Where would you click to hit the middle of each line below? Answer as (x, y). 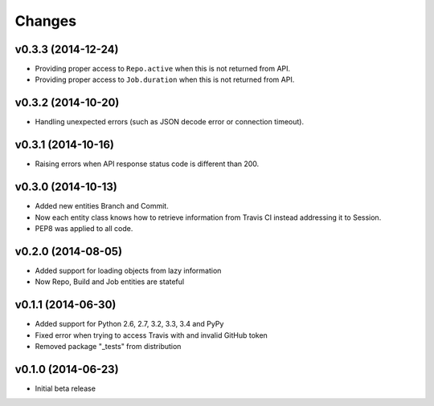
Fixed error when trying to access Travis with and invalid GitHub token (151, 335)
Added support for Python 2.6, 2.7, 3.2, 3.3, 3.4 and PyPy (129, 324)
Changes (45, 21)
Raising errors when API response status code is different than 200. (147, 164)
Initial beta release (66, 388)
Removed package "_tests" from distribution (108, 346)
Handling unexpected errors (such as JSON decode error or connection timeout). (170, 122)
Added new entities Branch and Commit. (102, 206)
